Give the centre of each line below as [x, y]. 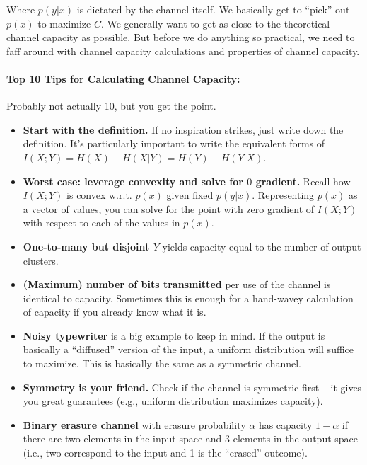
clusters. [41, 260]
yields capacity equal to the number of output [262, 246]
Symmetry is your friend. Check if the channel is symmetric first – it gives [192, 387]
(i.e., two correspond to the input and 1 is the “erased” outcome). [165, 453]
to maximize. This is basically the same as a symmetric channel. [162, 363]
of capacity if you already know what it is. [115, 312]
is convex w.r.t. [99, 195]
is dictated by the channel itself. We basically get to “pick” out [213, 9]
